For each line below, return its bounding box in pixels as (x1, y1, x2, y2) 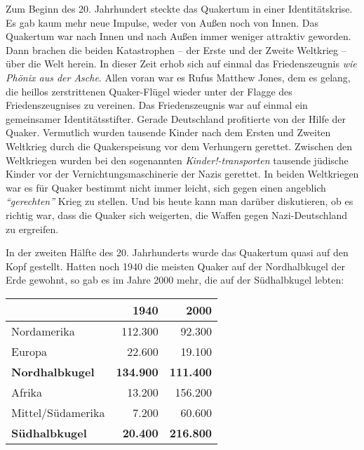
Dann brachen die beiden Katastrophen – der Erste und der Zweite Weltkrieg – (6, 42, 346, 57)
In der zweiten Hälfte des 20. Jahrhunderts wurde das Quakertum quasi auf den (6, 245, 349, 260)
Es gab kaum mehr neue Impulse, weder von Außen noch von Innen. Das (6, 15, 318, 29)
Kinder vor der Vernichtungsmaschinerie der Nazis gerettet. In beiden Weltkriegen (6, 166, 359, 181)
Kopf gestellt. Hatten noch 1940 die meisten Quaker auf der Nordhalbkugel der (6, 258, 346, 273)
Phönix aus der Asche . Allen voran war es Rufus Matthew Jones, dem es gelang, (6, 70, 351, 84)
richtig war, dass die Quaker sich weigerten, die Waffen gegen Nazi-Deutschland (6, 207, 348, 222)
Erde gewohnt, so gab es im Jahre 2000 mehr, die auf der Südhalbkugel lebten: (6, 272, 344, 287)
